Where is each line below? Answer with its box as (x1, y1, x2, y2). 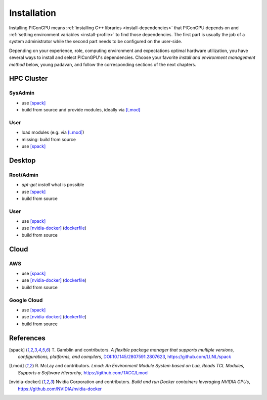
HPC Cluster (9, 74, 48, 83)
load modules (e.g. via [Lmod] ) (21, 129, 84, 136)
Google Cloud (9, 297, 43, 303)
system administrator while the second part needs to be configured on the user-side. (9, 39, 182, 45)
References (9, 334, 45, 342)
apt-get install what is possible (21, 182, 85, 188)
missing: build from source (21, 136, 76, 142)
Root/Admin (9, 171, 39, 178)
